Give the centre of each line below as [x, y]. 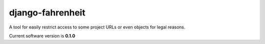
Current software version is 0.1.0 [42, 36]
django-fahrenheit [47, 13]
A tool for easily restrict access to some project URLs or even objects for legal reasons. [97, 27]
